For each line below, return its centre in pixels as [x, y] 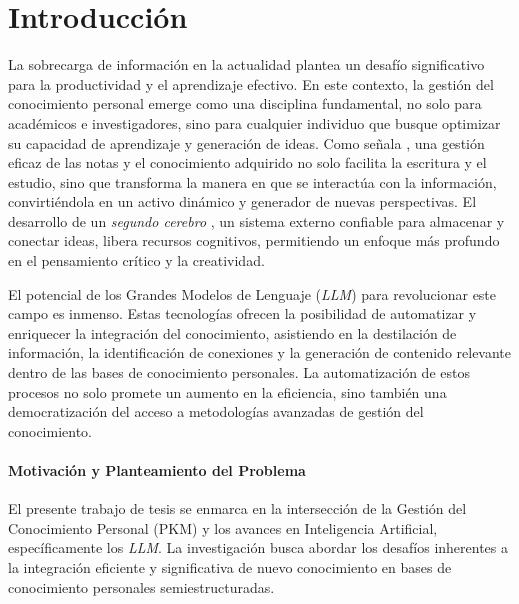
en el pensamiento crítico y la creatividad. [136, 260]
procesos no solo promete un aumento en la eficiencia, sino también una [227, 391]
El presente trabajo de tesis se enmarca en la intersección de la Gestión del [237, 508]
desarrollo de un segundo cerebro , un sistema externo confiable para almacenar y [256, 220]
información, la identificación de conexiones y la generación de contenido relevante [260, 352]
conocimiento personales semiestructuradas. [141, 586]
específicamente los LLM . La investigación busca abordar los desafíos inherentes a [258, 547]
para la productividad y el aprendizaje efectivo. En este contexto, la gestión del [251, 83]
